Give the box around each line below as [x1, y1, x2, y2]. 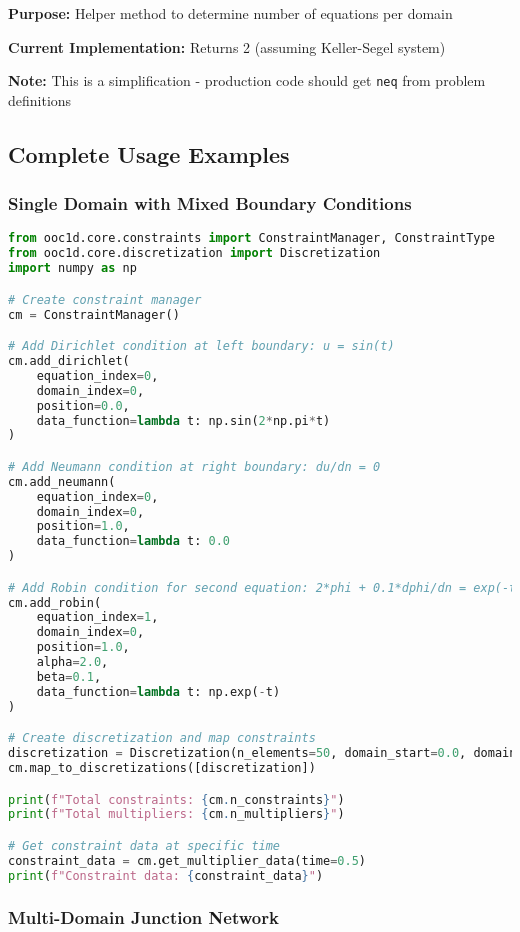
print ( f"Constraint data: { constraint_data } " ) [8, 868, 324, 883]
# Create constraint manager [8, 292, 202, 307]
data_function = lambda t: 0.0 [36, 534, 230, 549]
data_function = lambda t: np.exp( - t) [36, 684, 281, 699]
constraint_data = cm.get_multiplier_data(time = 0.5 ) [8, 853, 366, 868]
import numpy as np [8, 261, 137, 276]
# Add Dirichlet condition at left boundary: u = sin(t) [8, 339, 395, 354]
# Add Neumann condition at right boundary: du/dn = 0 [8, 459, 381, 474]
